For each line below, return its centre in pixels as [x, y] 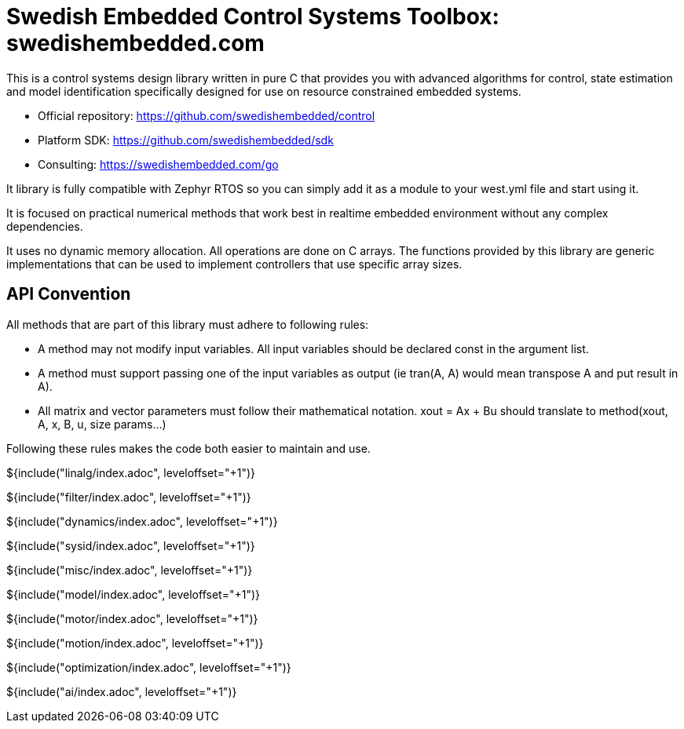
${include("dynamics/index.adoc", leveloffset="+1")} [142, 521]
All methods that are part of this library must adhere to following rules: [188, 324]
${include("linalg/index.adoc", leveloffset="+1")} [131, 472]
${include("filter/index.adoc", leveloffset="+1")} [129, 497]
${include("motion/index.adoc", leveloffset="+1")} [135, 643]
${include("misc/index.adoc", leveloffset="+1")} [130, 570]
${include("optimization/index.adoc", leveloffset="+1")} [149, 667]
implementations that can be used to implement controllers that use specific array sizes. [234, 264]
